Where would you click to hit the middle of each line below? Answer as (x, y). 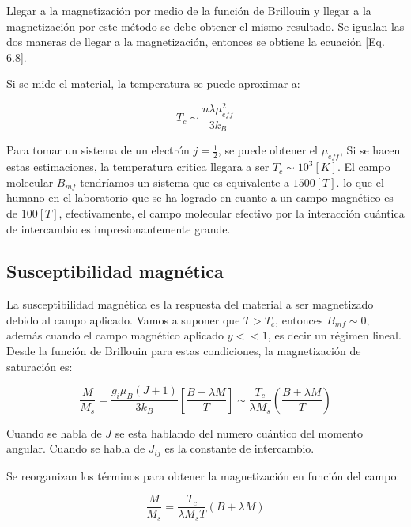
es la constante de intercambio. (239, 448)
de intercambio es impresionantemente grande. (119, 228)
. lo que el (360, 182)
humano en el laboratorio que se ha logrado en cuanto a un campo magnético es (200, 197)
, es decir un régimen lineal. (334, 335)
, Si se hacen (370, 150)
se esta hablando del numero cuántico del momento (239, 432)
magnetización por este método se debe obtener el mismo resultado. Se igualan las (205, 26)
